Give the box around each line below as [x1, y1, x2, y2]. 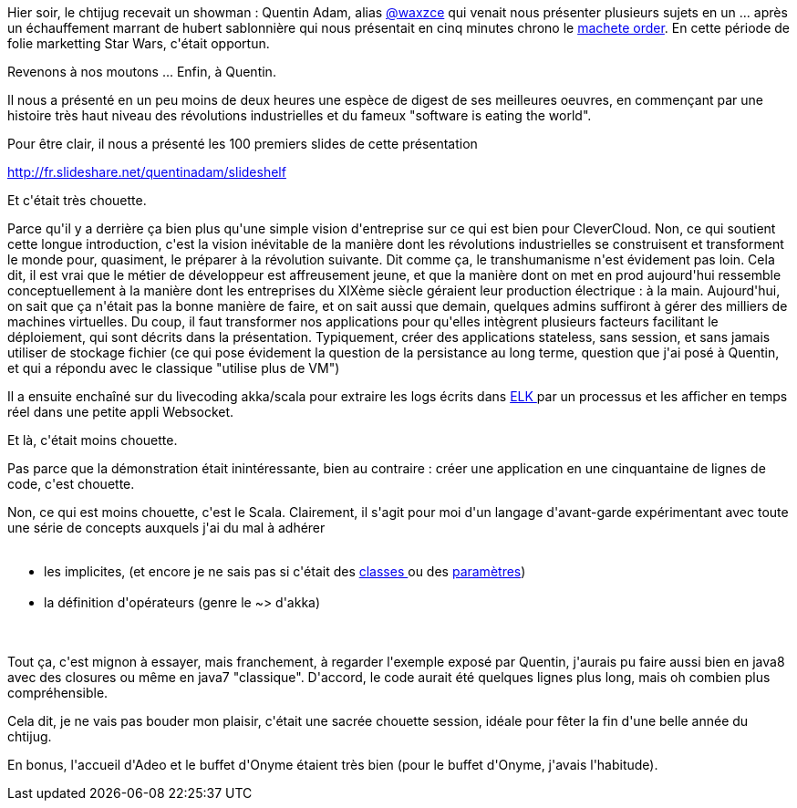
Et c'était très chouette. [7, 192, 147, 208]
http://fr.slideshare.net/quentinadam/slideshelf [7, 164, 286, 180]
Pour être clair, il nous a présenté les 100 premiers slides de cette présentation [7, 136, 478, 151]
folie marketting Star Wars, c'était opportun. [7, 36, 270, 51]
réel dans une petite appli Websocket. [7, 404, 234, 420]
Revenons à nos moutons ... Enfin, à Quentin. [7, 64, 276, 79]
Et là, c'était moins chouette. [7, 432, 178, 448]
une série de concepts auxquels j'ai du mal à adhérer [7, 520, 326, 535]
